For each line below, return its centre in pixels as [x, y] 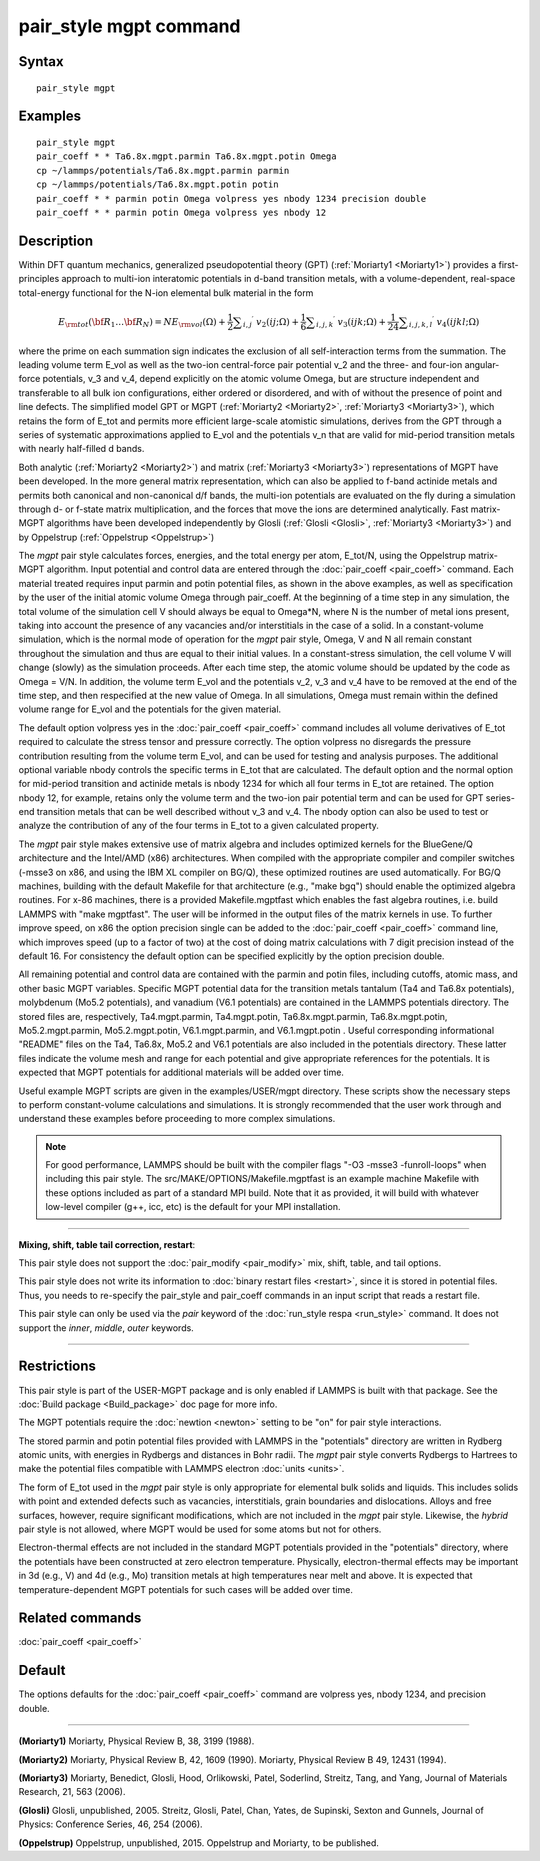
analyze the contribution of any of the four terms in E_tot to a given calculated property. [199, 826]
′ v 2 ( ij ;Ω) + [275, 322]
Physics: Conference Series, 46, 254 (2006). [111, 1824]
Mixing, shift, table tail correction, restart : [107, 1244]
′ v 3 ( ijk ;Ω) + [360, 322]
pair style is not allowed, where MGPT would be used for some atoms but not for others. [200, 1529]
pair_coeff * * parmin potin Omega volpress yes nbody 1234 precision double [231, 198]
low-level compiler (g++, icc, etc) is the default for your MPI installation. [193, 1207]
